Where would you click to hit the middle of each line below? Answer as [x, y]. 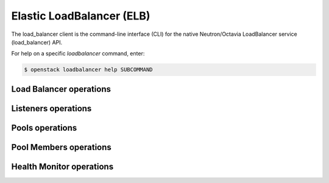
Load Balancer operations [61, 89]
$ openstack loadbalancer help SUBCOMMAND [88, 70]
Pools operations [44, 128]
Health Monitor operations [62, 166]
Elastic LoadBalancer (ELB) [81, 16]
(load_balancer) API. [37, 42]
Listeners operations [51, 109]
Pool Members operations [62, 147]
